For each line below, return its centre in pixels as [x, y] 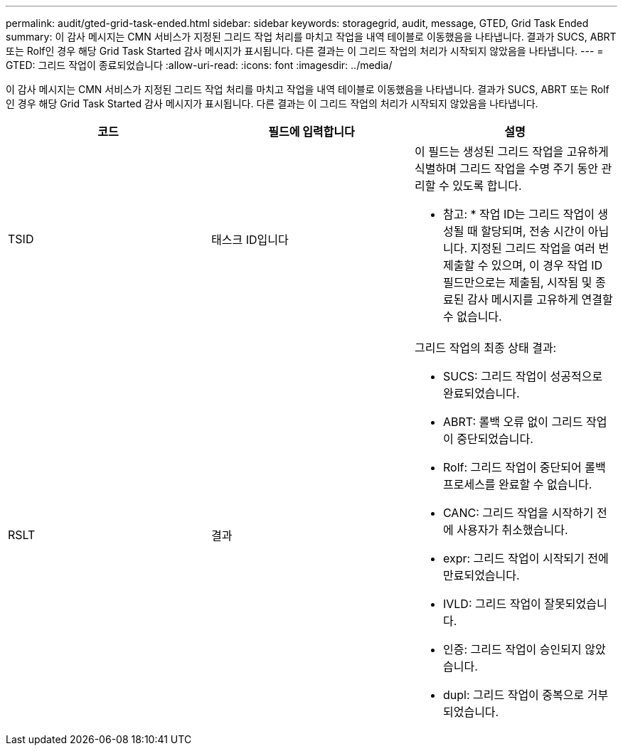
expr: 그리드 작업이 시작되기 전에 [526, 558]
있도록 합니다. [487, 186]
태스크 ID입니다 [250, 240]
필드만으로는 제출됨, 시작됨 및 [517, 282]
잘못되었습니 [576, 604]
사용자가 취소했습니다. [512, 530]
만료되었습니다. [481, 575]
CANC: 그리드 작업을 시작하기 [518, 513]
